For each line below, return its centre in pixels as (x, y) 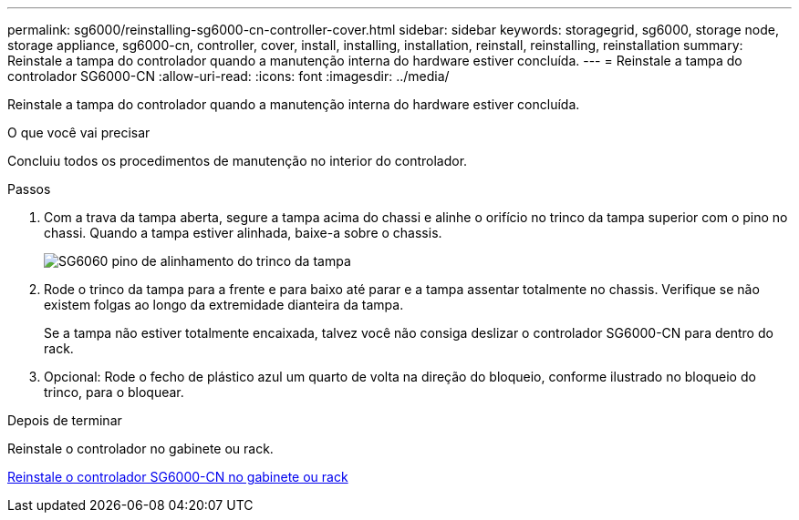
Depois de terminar (65, 420)
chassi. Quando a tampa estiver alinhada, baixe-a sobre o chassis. (243, 233)
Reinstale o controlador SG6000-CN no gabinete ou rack (178, 477)
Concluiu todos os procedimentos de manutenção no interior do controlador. (238, 161)
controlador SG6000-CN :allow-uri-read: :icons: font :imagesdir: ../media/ (228, 76)
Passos (29, 189)
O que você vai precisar (79, 133)
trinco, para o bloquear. (114, 392)
